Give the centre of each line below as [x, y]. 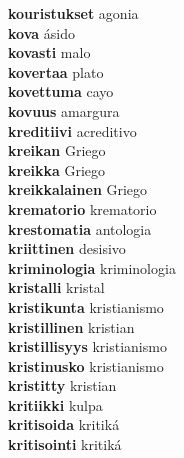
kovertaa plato [56, 71]
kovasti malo [49, 52]
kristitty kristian [62, 385]
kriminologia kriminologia [92, 267]
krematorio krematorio [82, 208]
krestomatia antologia [80, 228]
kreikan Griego [57, 150]
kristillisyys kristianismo [87, 346]
